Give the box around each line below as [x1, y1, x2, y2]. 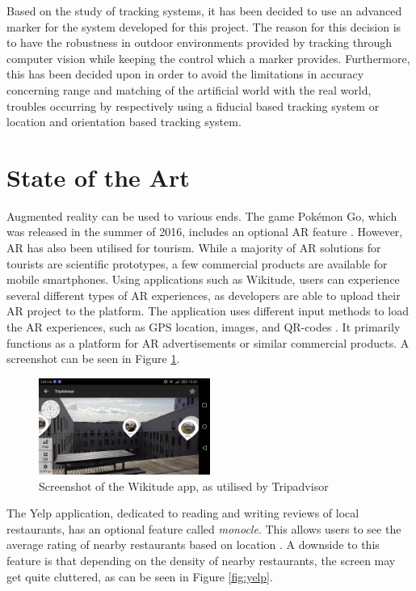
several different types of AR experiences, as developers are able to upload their [6, 286, 401, 303]
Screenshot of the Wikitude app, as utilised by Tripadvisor [39, 477, 329, 494]
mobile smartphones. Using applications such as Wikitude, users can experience [6, 271, 400, 288]
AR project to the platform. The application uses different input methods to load [6, 302, 409, 319]
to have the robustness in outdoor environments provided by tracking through [6, 34, 392, 51]
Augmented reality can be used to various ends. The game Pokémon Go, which [6, 207, 397, 224]
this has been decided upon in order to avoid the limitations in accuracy [6, 65, 364, 82]
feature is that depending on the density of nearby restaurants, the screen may [6, 552, 396, 569]
